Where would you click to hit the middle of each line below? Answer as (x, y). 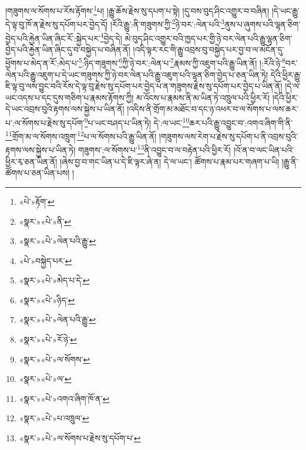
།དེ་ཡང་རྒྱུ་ (285, 10)
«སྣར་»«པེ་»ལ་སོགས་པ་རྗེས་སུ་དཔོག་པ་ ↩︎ (80, 438)
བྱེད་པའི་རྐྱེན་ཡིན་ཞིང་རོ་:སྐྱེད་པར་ (53, 38)
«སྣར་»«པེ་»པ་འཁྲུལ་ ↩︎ (54, 418)
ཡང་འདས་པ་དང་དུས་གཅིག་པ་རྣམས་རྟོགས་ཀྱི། (70, 97)
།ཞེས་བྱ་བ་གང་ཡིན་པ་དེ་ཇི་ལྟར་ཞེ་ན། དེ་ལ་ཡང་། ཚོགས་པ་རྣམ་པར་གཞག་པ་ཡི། (170, 161)
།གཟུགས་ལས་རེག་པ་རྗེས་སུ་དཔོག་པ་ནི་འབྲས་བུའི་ (228, 136)
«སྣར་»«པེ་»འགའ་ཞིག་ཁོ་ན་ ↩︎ (64, 398)
